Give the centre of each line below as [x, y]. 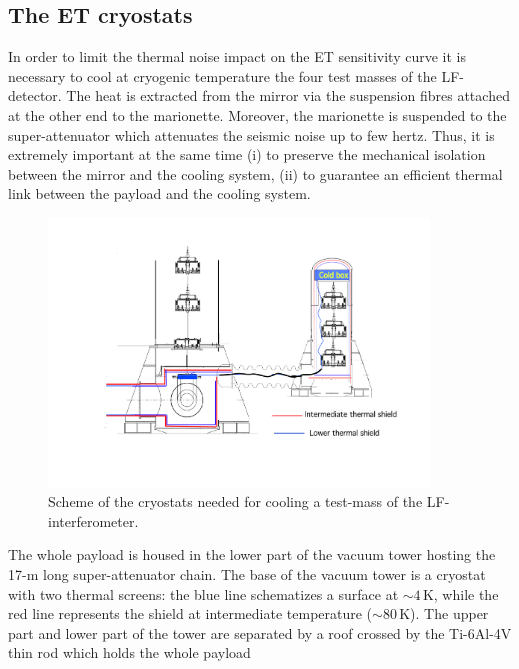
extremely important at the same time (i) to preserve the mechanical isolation [247, 154]
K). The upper [444, 613]
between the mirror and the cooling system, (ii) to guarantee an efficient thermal [255, 173]
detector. [35, 95]
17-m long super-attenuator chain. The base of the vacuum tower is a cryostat [247, 574]
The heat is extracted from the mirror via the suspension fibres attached [288, 95]
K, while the [460, 593]
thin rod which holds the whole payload [129, 652]
